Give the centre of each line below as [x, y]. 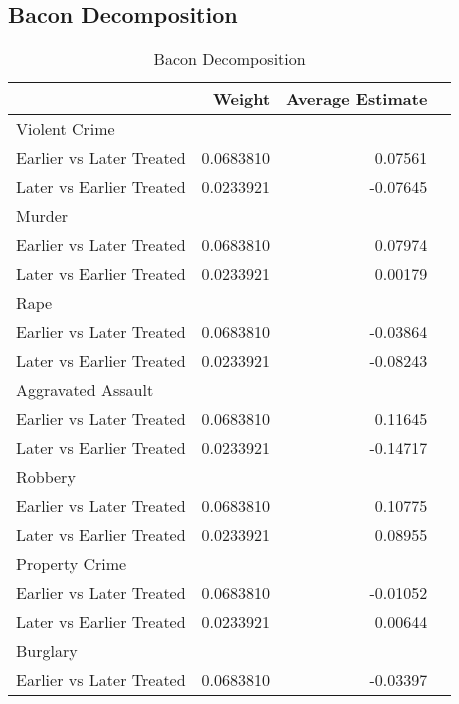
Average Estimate [357, 99]
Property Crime [71, 564]
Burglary [47, 651]
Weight [241, 99]
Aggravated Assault [85, 390]
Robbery [46, 477]
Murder [42, 216]
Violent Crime [65, 129]
